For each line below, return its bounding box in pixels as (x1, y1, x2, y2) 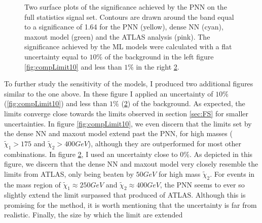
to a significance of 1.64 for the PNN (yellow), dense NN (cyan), (24, 21, 223, 32)
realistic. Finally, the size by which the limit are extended (4, 209, 183, 220)
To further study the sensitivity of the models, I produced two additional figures (4, 78, 253, 89)
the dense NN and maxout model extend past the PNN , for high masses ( (4, 128, 233, 139)
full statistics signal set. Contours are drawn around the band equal (24, 11, 234, 22)
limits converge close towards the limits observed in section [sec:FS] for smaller (4, 108, 249, 118)
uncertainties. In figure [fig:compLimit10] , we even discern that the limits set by (4, 118, 252, 129)
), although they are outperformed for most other (88, 138, 241, 148)
